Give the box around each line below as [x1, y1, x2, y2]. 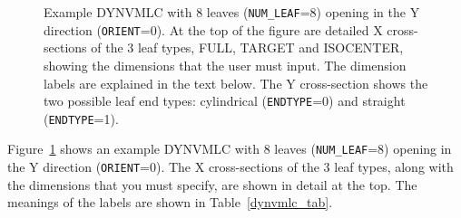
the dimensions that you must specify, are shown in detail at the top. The [7, 175, 417, 194]
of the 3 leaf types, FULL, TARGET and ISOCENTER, [91, 38, 404, 57]
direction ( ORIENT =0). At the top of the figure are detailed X [44, 20, 383, 39]
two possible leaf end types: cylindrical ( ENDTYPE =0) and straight [44, 91, 406, 110]
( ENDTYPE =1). [44, 109, 119, 128]
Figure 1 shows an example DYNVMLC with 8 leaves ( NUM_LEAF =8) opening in [7, 139, 452, 158]
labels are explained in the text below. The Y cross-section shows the [44, 73, 428, 92]
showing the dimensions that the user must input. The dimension [44, 55, 407, 74]
